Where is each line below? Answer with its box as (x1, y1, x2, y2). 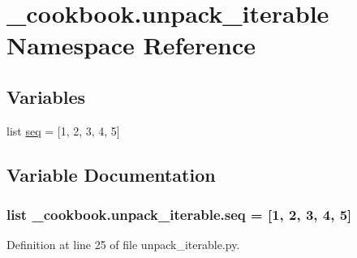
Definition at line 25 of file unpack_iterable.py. (6, 236, 240, 253)
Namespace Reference (6, 28, 256, 62)
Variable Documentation (6, 161, 216, 187)
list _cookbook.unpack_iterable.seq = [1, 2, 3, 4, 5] (6, 204, 352, 225)
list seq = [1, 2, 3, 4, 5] (6, 122, 120, 139)
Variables (6, 84, 86, 109)
